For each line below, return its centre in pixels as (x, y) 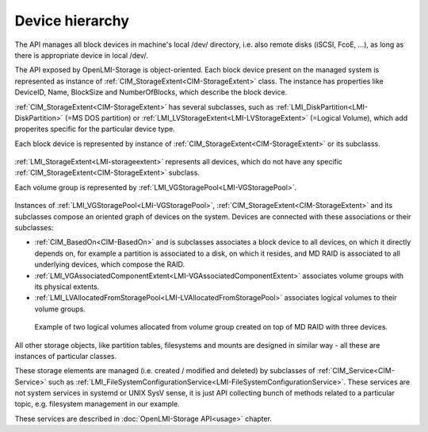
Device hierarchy (72, 21)
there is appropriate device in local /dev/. (81, 55)
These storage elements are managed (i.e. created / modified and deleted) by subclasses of (165, 371)
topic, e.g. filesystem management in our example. (97, 404)
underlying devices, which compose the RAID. (110, 264)
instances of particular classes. (66, 356)
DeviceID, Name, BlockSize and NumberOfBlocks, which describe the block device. (151, 92)
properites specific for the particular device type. (95, 129)
